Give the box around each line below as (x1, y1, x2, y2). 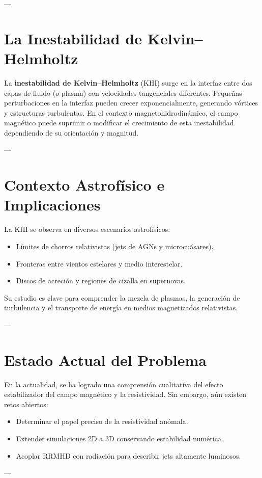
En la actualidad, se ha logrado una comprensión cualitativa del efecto (4, 379, 223, 389)
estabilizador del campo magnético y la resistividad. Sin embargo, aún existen (4, 389, 247, 400)
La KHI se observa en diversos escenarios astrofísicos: (4, 224, 170, 234)
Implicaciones (4, 194, 101, 215)
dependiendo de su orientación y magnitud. (4, 127, 139, 138)
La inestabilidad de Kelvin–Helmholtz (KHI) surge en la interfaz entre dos (4, 77, 252, 88)
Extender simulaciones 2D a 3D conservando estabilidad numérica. (16, 433, 223, 444)
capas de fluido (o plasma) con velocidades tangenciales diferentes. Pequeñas (4, 87, 242, 98)
